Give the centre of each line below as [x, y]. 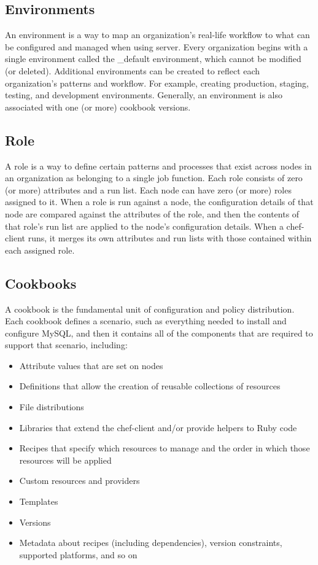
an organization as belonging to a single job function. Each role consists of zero [154, 178]
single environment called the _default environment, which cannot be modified [153, 59]
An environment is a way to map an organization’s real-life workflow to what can [157, 35]
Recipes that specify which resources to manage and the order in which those [165, 448]
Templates [39, 501]
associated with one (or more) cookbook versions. [98, 107]
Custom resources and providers [79, 481]
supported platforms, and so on [78, 554]
